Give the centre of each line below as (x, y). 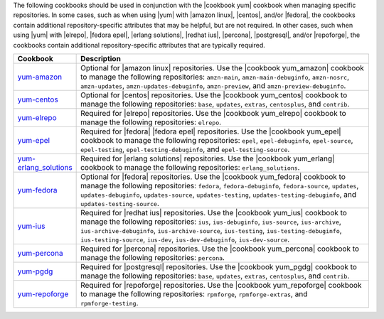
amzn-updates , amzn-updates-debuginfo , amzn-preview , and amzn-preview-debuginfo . (213, 85)
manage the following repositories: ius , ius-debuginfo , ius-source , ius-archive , (211, 222)
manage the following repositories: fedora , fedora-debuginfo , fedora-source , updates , (220, 185)
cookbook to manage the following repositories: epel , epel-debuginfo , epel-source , (217, 140)
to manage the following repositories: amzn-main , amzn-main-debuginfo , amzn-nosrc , (215, 77)
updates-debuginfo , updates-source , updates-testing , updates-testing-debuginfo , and (219, 194)
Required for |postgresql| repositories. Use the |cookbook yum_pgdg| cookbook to (219, 266)
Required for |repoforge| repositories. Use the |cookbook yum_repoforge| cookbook (221, 285)
